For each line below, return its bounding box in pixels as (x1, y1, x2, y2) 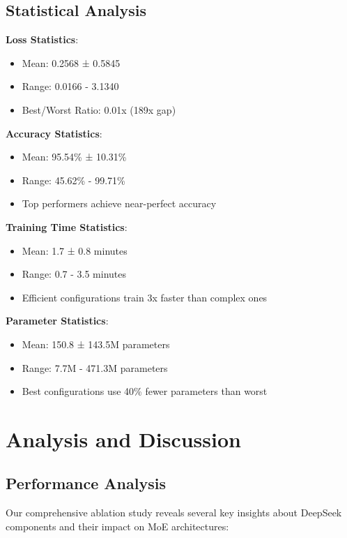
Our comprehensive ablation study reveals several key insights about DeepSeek (6, 505, 342, 520)
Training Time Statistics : (6, 219, 128, 234)
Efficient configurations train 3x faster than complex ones (22, 290, 268, 304)
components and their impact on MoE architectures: (6, 518, 229, 533)
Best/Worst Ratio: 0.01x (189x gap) (22, 102, 176, 117)
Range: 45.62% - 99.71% (22, 172, 125, 187)
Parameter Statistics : (6, 313, 109, 328)
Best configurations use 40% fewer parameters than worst (22, 384, 268, 398)
